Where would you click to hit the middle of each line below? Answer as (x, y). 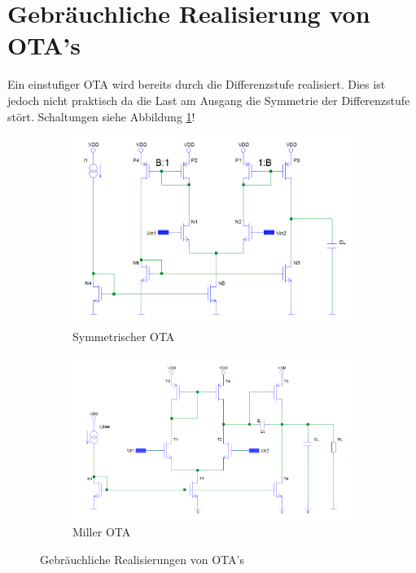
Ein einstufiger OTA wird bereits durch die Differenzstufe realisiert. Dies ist (197, 84)
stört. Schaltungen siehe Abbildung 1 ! (101, 116)
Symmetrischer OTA (124, 336)
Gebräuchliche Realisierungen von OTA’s (142, 559)
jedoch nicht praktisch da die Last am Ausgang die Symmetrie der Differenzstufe (209, 100)
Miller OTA (102, 531)
